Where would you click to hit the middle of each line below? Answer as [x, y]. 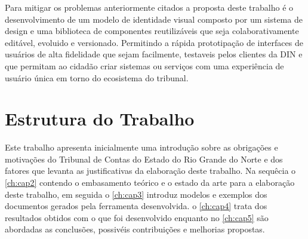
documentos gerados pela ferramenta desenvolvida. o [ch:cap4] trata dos [136, 206]
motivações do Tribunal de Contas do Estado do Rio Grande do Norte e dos [144, 159]
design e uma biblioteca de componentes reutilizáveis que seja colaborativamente [152, 31]
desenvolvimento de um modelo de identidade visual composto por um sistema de [154, 19]
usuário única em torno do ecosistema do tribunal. [97, 77]
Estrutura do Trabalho [100, 119]
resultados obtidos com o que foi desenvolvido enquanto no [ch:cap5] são [137, 217]
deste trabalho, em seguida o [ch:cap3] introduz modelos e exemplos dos [136, 194]
